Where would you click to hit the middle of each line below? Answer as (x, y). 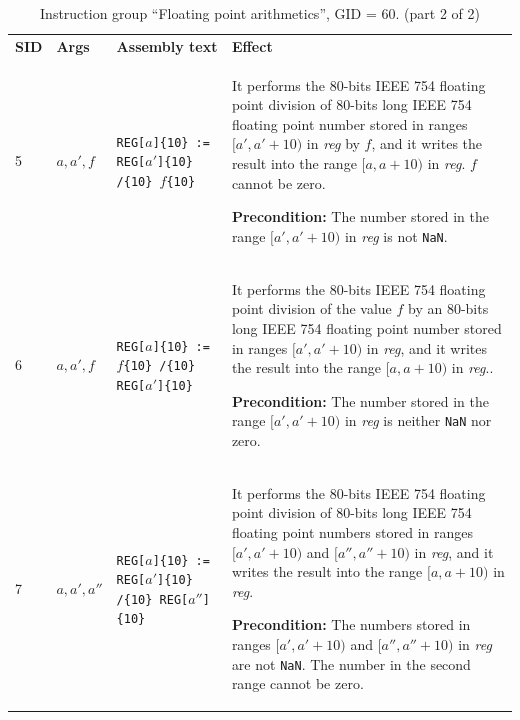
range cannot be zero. (297, 683)
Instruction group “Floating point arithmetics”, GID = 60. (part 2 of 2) (260, 13)
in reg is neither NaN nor (418, 420)
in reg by (333, 143)
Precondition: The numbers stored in (351, 624)
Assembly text (167, 45)
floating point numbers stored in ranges (352, 532)
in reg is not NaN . (396, 235)
